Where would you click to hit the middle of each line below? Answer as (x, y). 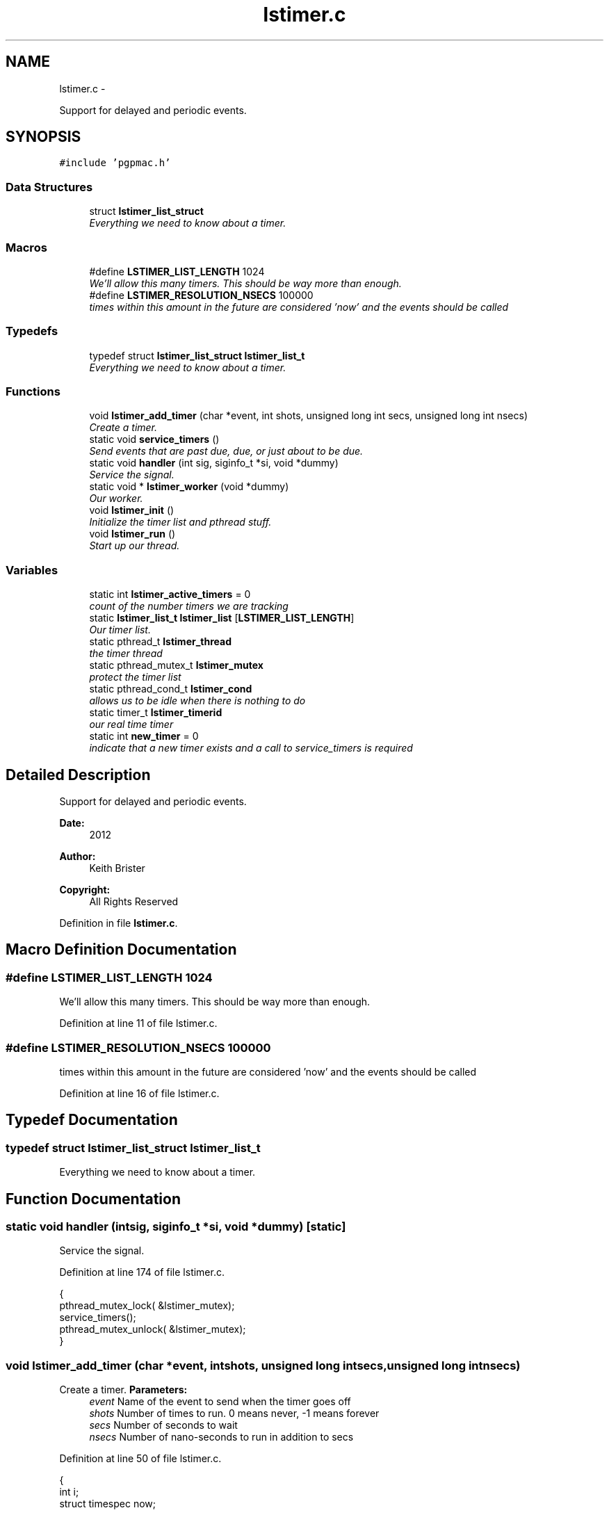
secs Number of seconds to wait (163, 1425)
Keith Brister (117, 868)
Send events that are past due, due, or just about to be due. (226, 451)
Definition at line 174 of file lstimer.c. (142, 1272)
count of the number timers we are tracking (189, 606)
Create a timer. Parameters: (123, 1390)
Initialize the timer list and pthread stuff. (180, 522)
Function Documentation (93, 1199)
